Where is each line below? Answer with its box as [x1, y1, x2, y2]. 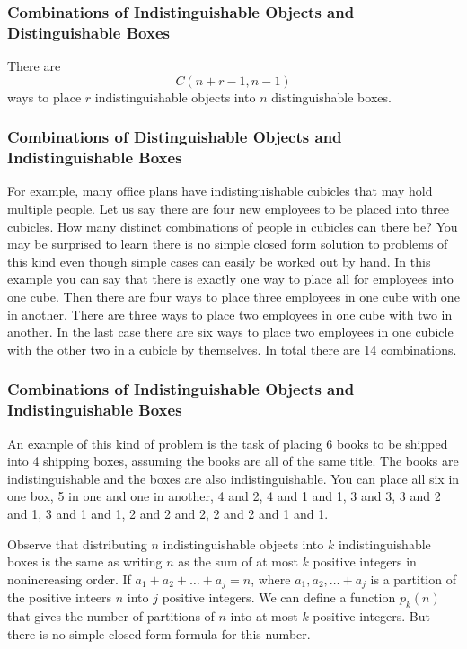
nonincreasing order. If [7, 569, 131, 588]
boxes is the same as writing [7, 552, 163, 571]
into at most [230, 606, 298, 625]
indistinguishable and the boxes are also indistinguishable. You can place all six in [7, 469, 460, 487]
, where [251, 569, 291, 588]
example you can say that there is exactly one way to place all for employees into [7, 269, 454, 288]
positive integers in [313, 552, 417, 571]
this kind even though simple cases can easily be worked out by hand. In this [7, 251, 431, 270]
